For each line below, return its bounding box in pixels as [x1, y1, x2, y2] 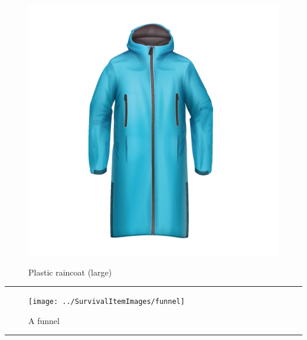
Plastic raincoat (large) [28, 265, 112, 278]
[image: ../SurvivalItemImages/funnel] [28, 297, 185, 306]
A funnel [28, 314, 60, 326]
